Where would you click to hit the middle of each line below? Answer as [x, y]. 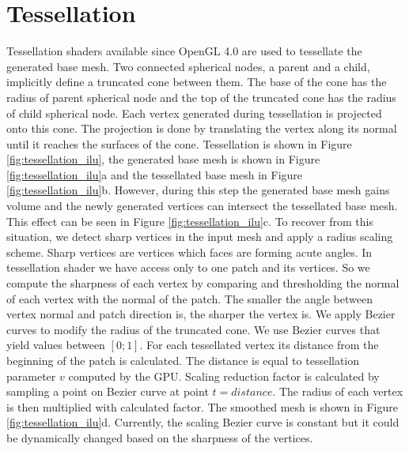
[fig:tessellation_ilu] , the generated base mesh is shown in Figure [163, 159]
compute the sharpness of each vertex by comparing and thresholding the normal [203, 283]
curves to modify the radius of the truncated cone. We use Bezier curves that [193, 329]
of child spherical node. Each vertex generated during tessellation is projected [194, 113]
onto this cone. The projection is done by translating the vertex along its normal [202, 128]
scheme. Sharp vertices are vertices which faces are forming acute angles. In [189, 252]
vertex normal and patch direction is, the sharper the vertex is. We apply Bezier [201, 314]
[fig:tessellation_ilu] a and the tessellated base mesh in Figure [155, 174]
